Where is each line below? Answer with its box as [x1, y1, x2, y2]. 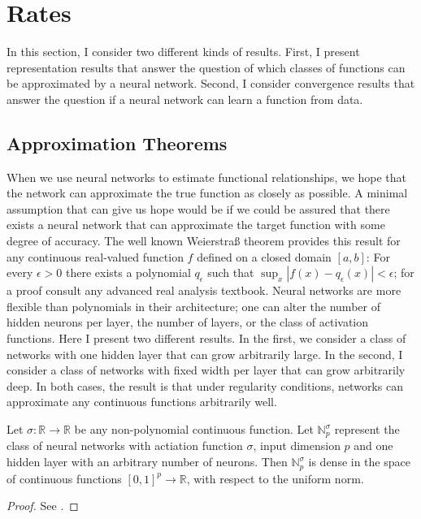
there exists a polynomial [65, 264, 191, 281]
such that [207, 264, 254, 281]
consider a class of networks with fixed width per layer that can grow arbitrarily [7, 361, 406, 378]
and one [354, 437, 393, 454]
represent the [334, 421, 400, 438]
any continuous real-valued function [7, 248, 184, 265]
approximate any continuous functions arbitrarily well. [7, 393, 277, 410]
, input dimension [253, 437, 341, 454]
